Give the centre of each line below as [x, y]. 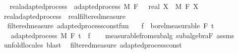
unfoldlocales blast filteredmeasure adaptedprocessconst [93, 45]
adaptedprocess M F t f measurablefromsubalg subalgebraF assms [122, 35]
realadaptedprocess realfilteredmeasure [65, 16]
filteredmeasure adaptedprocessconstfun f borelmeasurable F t [111, 26]
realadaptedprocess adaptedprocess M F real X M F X [104, 6]
